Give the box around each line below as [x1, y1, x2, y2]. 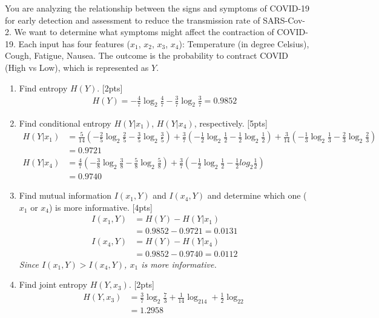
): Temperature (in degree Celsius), [179, 37, 309, 50]
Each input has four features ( [18, 37, 130, 50]
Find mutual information [19, 189, 112, 202]
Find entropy [19, 81, 68, 94]
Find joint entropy [19, 278, 88, 291]
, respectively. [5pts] [194, 116, 268, 129]
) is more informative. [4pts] [49, 200, 153, 213]
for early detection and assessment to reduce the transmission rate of [5, 13, 260, 26]
